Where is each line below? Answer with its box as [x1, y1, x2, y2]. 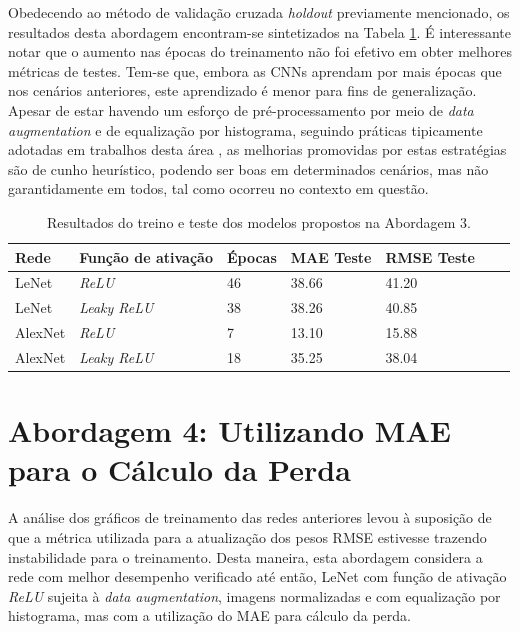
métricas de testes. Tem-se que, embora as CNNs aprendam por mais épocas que [8, 60, 502, 81]
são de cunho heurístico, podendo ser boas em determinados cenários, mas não [8, 158, 489, 179]
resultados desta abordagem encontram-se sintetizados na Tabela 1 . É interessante [8, 21, 511, 42]
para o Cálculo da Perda [8, 449, 351, 490]
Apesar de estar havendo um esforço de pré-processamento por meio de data [8, 99, 474, 120]
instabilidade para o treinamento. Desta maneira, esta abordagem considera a [8, 546, 483, 567]
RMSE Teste [385, 246, 475, 267]
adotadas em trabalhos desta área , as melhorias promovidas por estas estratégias [8, 139, 507, 160]
